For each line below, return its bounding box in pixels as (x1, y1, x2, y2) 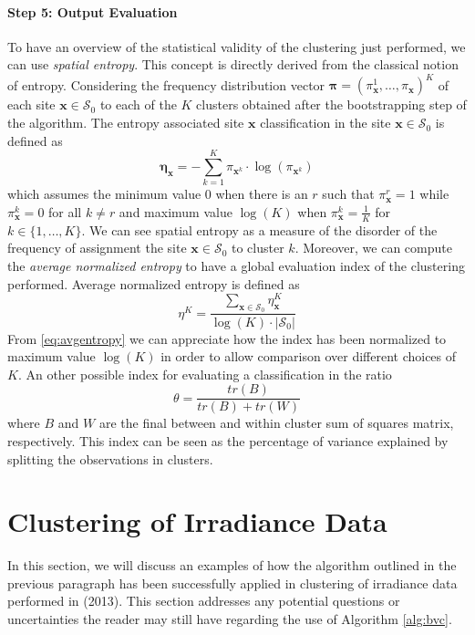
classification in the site (260, 113, 391, 132)
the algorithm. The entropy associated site (7, 113, 244, 132)
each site (7, 95, 56, 114)
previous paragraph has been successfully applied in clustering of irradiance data (7, 573, 458, 592)
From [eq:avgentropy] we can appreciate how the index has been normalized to (7, 328, 447, 348)
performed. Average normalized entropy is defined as (7, 274, 300, 293)
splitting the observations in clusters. (7, 449, 213, 468)
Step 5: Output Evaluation (7, 2, 178, 21)
